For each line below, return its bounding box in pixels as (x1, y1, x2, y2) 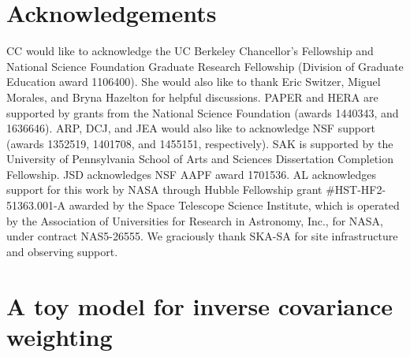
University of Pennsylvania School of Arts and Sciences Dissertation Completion (6, 151, 393, 167)
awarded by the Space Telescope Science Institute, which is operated (69, 197, 400, 214)
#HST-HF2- (326, 181, 386, 198)
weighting (6, 320, 113, 352)
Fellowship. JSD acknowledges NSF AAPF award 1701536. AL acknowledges (6, 165, 377, 182)
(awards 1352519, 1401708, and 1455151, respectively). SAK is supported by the (6, 135, 393, 151)
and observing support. (6, 243, 118, 259)
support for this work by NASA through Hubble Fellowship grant (6, 181, 322, 198)
